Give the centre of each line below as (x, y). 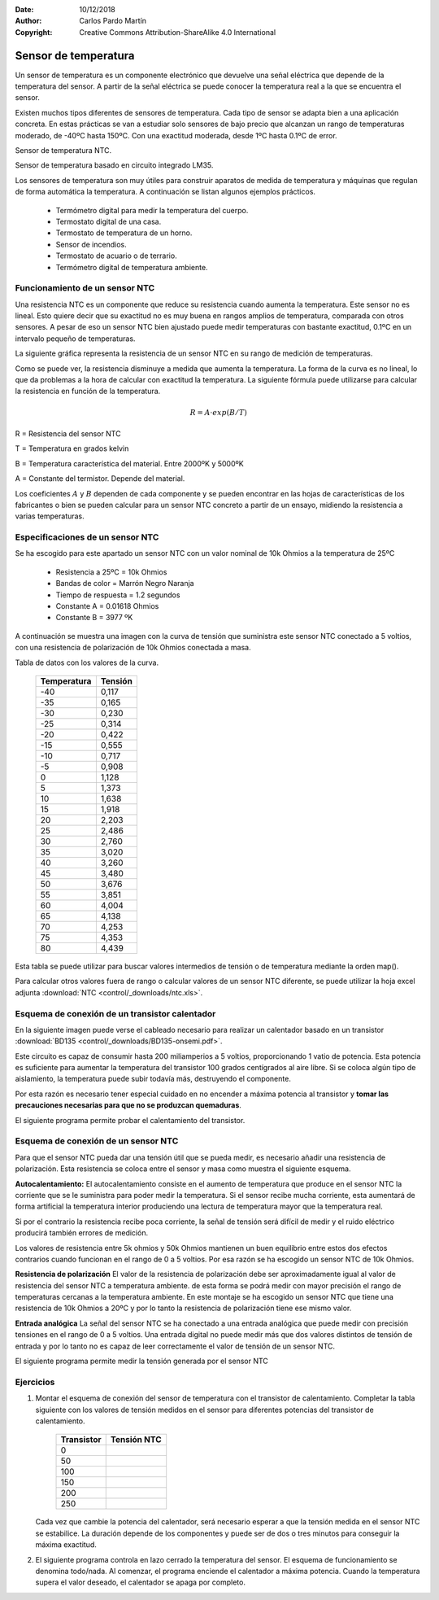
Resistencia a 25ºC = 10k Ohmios (111, 572)
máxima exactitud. (66, 1545)
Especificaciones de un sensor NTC (87, 537)
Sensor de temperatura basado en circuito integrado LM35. (114, 165)
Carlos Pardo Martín (113, 21)
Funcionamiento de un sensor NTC (85, 288)
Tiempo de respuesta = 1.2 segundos (118, 595)
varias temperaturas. (50, 516)
